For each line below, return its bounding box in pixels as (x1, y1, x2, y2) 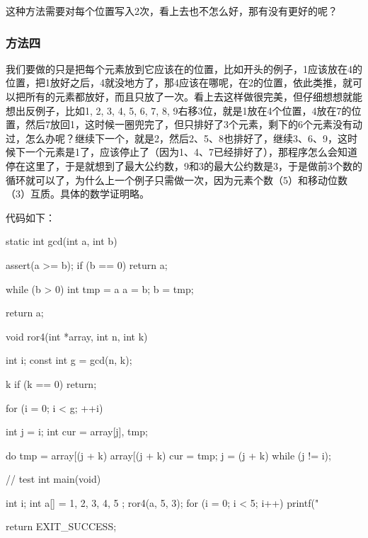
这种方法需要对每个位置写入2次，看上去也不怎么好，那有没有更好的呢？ (6, 4, 338, 18)
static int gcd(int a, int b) (6, 234, 117, 248)
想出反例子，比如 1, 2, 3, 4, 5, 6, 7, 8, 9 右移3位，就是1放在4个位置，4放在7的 (6, 103, 352, 118)
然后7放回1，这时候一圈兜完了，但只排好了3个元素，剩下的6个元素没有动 (25, 117, 362, 132)
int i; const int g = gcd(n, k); (6, 353, 132, 367)
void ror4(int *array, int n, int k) (6, 328, 148, 343)
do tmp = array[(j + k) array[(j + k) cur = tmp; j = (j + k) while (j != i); (6, 447, 331, 462)
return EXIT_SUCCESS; (6, 519, 117, 534)
